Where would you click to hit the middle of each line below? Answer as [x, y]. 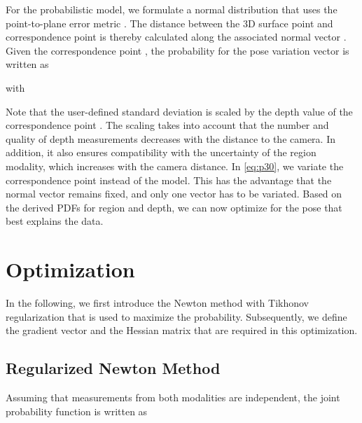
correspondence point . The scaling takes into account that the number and [167, 125]
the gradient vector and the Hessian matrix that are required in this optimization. [182, 330]
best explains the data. [55, 221]
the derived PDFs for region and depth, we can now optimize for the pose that [174, 207]
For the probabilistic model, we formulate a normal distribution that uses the [172, 9]
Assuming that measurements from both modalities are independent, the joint [173, 397]
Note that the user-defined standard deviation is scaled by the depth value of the [179, 111]
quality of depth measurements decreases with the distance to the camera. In [171, 138]
